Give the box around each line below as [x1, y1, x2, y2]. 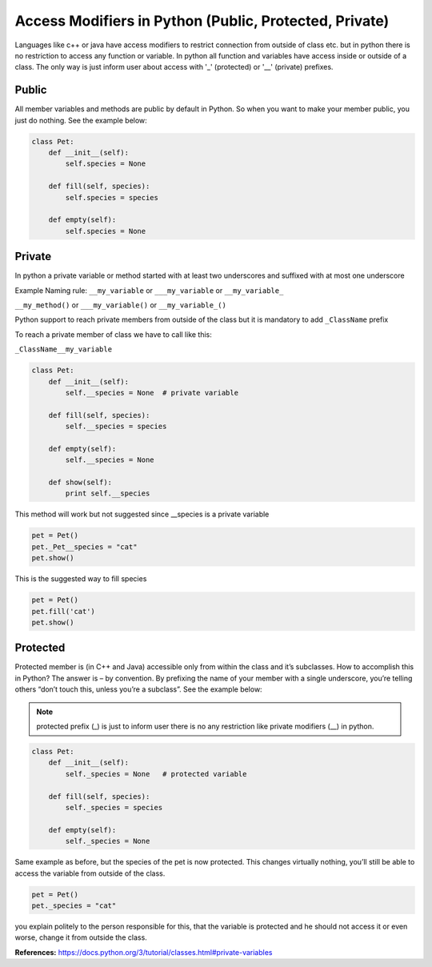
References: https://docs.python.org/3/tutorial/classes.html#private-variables [14, 947, 273, 957]
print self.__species [65, 489, 150, 498]
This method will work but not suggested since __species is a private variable [14, 509, 270, 520]
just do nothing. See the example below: [14, 115, 147, 125]
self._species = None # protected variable [65, 769, 247, 778]
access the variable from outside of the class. [14, 869, 166, 878]
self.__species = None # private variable [65, 388, 239, 397]
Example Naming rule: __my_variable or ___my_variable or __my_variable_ [14, 285, 284, 295]
